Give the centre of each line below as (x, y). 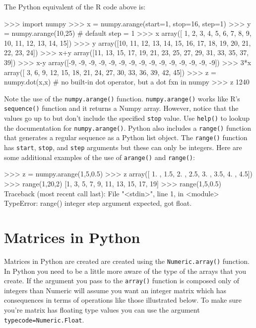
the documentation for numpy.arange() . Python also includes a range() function (128, 127)
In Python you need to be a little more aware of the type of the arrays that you (125, 271)
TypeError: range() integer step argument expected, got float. (98, 203)
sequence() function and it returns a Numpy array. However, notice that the (121, 108)
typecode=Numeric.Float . (44, 319)
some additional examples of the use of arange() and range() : (99, 157)
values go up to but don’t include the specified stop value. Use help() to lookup (127, 118)
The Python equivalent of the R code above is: (75, 6)
